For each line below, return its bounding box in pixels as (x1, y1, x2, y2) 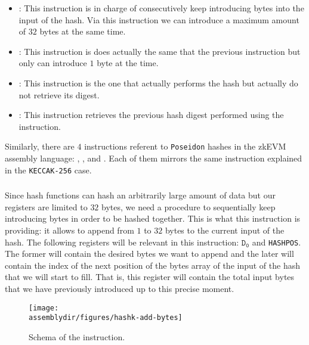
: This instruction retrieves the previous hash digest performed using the (18, 108, 284, 121)
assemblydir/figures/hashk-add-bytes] (29, 313, 183, 322)
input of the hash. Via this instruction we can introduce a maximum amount (18, 13, 299, 26)
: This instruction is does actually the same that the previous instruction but (18, 45, 301, 57)
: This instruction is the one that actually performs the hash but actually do (18, 76, 298, 89)
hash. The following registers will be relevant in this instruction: (5, 235, 239, 248)
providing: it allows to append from (5, 223, 134, 236)
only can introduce (18, 57, 87, 69)
